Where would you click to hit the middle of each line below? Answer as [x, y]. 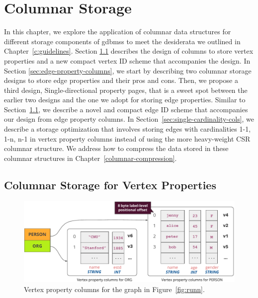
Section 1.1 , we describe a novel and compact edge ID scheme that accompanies [126, 109]
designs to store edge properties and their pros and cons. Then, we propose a [121, 80]
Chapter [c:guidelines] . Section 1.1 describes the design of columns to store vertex [129, 51]
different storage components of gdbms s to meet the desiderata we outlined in [122, 41]
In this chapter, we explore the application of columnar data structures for [118, 32]
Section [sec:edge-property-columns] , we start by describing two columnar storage [128, 70]
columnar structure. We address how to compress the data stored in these [116, 148]
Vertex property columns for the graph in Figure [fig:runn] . [114, 289]
